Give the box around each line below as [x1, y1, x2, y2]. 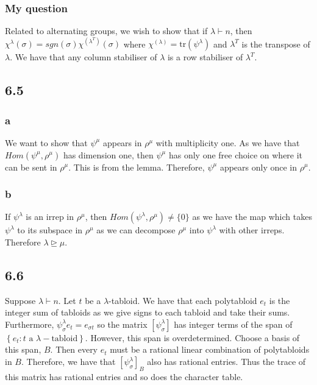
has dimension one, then [63, 148, 154, 161]
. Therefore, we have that [21, 355, 116, 368]
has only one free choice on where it [168, 148, 303, 161]
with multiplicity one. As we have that [155, 136, 300, 149]
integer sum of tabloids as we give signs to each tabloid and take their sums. [5, 306, 290, 319]
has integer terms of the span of [174, 317, 293, 330]
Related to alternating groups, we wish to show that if [5, 24, 208, 37]
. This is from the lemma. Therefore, [68, 160, 205, 173]
